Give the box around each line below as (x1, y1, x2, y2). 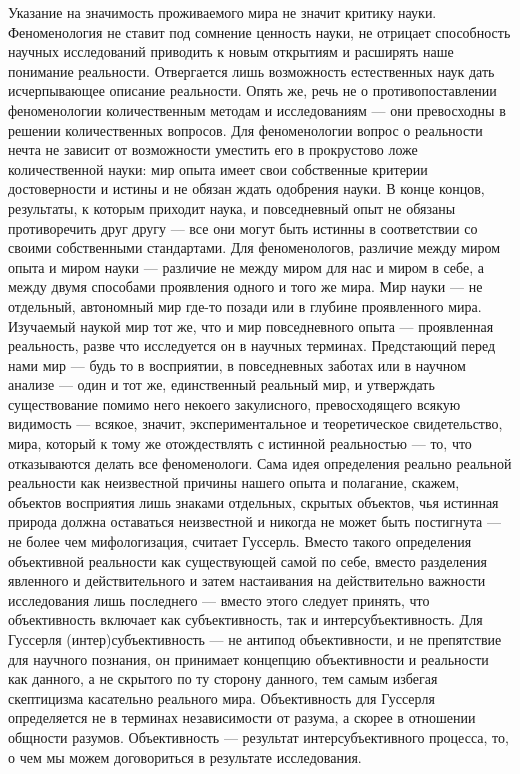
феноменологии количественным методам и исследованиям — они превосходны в (8, 99, 506, 120)
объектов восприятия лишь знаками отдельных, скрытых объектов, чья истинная (8, 491, 499, 512)
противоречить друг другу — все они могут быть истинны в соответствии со (8, 217, 478, 238)
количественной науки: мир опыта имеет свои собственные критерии (8, 158, 428, 179)
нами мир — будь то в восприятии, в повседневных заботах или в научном (8, 354, 466, 375)
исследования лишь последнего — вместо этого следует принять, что (8, 589, 430, 610)
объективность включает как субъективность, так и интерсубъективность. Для (8, 609, 483, 630)
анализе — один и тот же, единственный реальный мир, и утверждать (8, 374, 435, 395)
